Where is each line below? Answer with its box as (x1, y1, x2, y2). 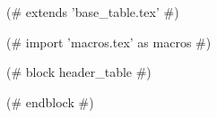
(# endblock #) (6, 92, 94, 111)
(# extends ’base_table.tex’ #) (6, 3, 179, 21)
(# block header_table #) (6, 63, 152, 81)
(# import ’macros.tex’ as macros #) (6, 32, 212, 51)
